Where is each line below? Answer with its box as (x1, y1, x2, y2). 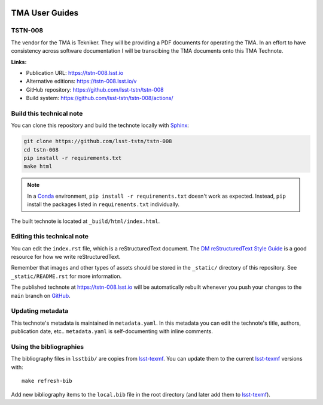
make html (23, 163, 53, 170)
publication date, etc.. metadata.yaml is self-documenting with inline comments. (11, 328, 214, 335)
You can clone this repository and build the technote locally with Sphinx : (11, 122, 190, 129)
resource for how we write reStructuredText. (11, 253, 121, 261)
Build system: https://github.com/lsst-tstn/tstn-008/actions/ (26, 95, 173, 102)
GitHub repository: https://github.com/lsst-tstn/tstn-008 (26, 86, 164, 93)
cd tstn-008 (23, 146, 59, 153)
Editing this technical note (11, 232, 89, 241)
